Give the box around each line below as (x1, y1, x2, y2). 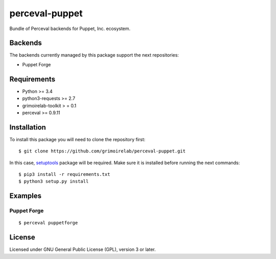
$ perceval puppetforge (18, 220, 78, 226)
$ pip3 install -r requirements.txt (18, 171, 110, 177)
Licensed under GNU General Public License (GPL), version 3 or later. (9, 246, 156, 252)
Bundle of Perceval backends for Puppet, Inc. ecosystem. (9, 25, 131, 32)
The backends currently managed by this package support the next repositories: (9, 52, 179, 58)
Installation (9, 123, 46, 132)
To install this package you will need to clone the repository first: (9, 136, 146, 142)
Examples (9, 192, 42, 200)
